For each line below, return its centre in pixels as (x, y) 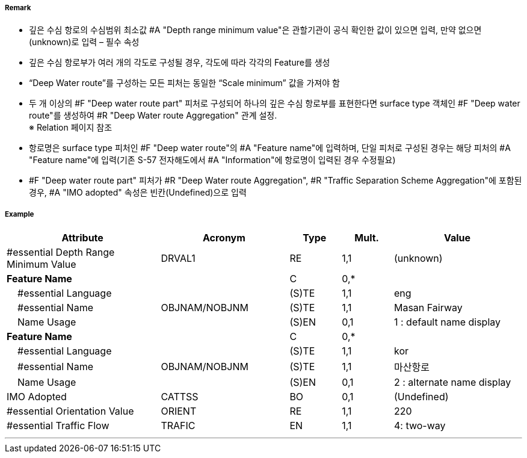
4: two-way (420, 426)
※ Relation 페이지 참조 (71, 128)
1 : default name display (447, 322)
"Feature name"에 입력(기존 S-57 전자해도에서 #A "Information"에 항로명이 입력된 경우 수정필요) (212, 160)
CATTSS (180, 397)
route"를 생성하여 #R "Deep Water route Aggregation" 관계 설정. (153, 116)
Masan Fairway (428, 308)
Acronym (224, 238)
